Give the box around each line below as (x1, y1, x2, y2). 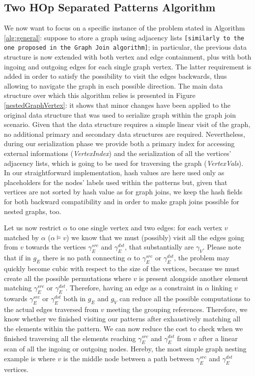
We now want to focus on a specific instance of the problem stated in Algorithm (4, 23, 245, 33)
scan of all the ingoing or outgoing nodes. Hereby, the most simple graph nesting (4, 344, 247, 354)
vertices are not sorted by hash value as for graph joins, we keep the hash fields (4, 187, 243, 197)
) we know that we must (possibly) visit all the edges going (66, 232, 245, 242)
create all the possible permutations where (4, 273, 131, 283)
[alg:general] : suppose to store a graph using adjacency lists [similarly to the (4, 32, 245, 42)
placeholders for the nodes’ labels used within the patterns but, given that (4, 177, 227, 187)
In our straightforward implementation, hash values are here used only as (4, 167, 225, 178)
